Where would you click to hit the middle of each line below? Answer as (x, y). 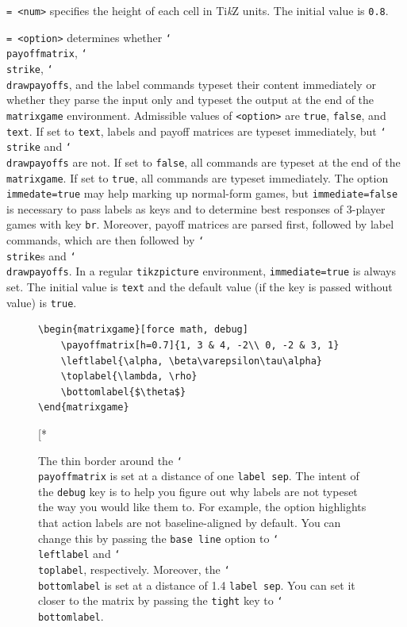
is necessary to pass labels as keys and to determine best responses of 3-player (196, 208)
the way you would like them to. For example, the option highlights (202, 507)
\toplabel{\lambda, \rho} (129, 377)
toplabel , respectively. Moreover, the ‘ (134, 569)
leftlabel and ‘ (79, 554)
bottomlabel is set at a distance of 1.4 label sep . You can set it (197, 585)
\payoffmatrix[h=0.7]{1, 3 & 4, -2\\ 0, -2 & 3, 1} (200, 345)
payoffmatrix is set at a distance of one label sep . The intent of (199, 476)
